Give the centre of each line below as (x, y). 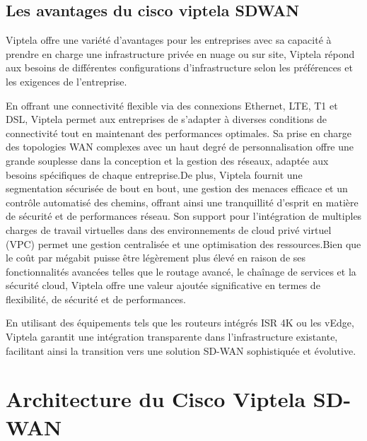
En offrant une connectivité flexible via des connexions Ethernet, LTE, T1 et (172, 105)
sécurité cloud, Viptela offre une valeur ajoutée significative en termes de (163, 285)
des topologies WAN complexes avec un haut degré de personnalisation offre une (180, 147)
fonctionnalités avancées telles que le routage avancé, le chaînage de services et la (181, 271)
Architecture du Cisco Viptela (156, 399)
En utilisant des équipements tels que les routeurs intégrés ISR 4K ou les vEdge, (180, 323)
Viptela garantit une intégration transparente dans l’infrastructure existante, (172, 337)
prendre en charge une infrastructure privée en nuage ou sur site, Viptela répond (180, 53)
